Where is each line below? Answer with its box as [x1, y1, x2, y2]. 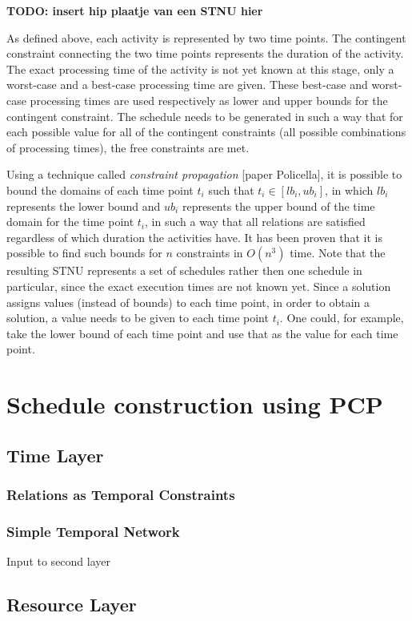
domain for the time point [6, 213, 134, 230]
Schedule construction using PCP [6, 388, 383, 421]
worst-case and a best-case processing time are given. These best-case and [6, 76, 368, 93]
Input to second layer [6, 553, 111, 570]
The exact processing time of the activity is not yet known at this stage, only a [6, 60, 394, 77]
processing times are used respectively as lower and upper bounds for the [30, 91, 388, 108]
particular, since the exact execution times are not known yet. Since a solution [6, 277, 391, 294]
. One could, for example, [279, 309, 404, 326]
